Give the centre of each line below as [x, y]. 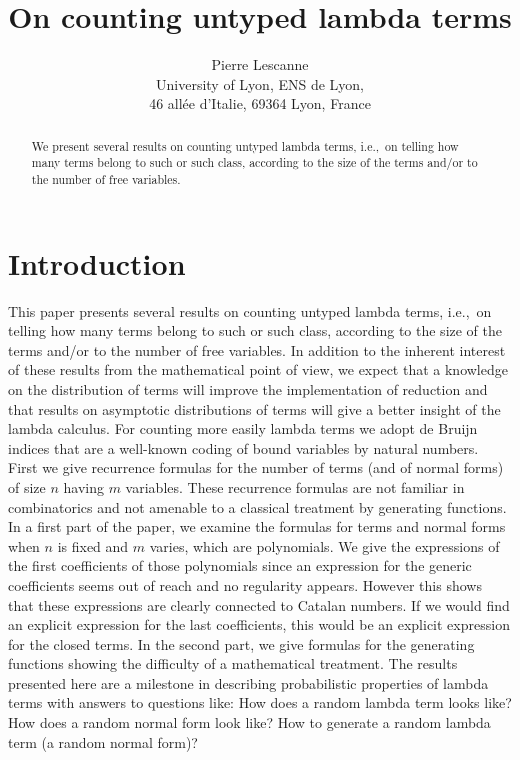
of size [27, 486]
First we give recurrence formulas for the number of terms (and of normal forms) [256, 467]
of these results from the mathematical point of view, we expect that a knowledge [258, 369]
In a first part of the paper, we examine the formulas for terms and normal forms [257, 526]
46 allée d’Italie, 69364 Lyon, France [260, 103]
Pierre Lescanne [260, 64]
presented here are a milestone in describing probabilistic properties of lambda [248, 682]
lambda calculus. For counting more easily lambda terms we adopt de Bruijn [243, 428]
